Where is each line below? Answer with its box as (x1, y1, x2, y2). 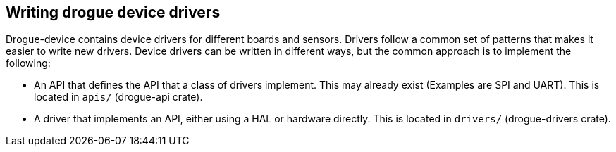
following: (6, 57, 51, 70)
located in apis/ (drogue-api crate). (34, 91, 203, 103)
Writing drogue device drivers (6, 4, 221, 21)
